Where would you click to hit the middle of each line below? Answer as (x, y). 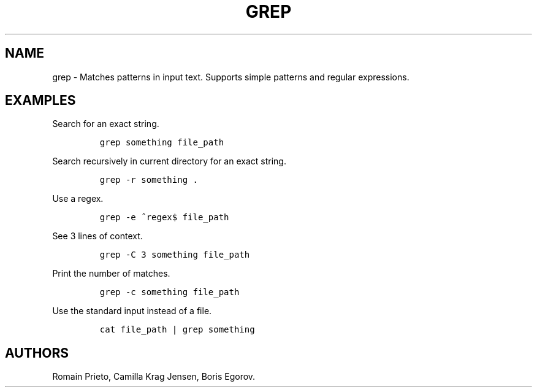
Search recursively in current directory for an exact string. (169, 161)
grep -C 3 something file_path (175, 255)
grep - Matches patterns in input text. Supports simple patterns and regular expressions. (231, 77)
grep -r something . (149, 180)
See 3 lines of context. (97, 236)
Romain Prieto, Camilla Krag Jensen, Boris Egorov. (154, 377)
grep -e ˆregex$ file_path (164, 217)
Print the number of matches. (111, 274)
